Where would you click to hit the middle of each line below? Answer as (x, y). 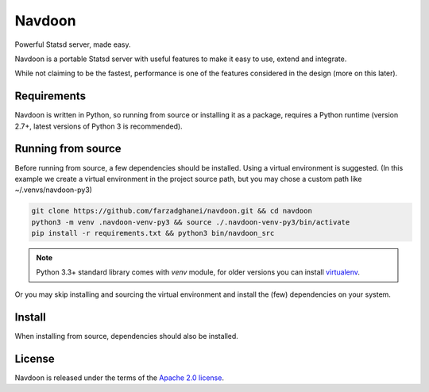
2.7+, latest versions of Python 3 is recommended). (99, 126)
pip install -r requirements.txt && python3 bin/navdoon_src (153, 233)
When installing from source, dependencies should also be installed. (126, 336)
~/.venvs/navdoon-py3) (54, 190)
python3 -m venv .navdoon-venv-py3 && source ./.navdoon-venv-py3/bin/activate (191, 222)
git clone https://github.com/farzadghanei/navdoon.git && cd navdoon (172, 211)
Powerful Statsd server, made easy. (73, 44)
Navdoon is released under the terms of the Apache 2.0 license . (119, 378)
